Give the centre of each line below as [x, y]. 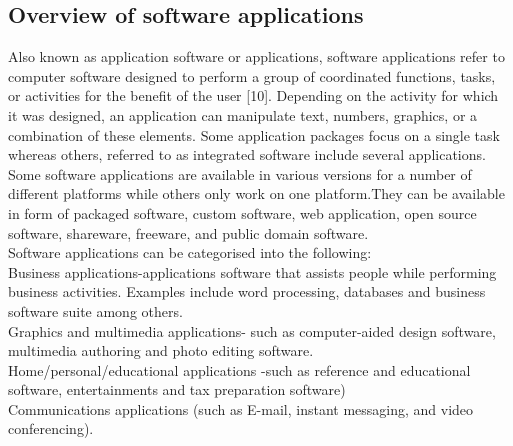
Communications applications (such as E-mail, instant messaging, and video [241, 408]
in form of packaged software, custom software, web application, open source [242, 212]
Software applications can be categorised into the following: [190, 252]
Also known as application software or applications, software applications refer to [256, 56]
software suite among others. [95, 310]
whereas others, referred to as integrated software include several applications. [247, 154]
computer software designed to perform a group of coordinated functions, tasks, [252, 75]
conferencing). [51, 428]
